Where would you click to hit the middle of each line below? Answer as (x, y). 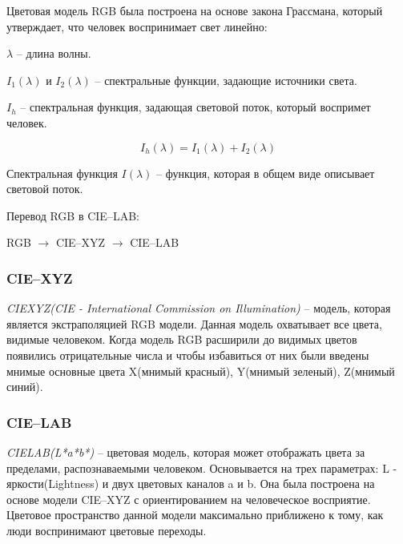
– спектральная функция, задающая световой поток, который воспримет (195, 107)
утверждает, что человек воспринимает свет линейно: (137, 26)
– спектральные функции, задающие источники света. (226, 80)
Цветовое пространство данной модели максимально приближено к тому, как (195, 515)
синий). (25, 387)
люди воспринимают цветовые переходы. (107, 530)
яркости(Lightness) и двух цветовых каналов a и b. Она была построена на (191, 484)
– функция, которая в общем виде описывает (266, 173)
